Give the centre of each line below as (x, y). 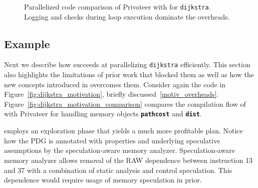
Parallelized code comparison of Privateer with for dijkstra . (117, 7)
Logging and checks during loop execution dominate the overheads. (127, 16)
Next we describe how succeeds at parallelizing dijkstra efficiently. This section (127, 64)
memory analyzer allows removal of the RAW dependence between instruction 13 (128, 160)
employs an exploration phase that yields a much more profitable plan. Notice (123, 131)
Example (27, 43)
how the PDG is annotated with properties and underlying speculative (112, 140)
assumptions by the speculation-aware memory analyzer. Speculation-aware (119, 150)
